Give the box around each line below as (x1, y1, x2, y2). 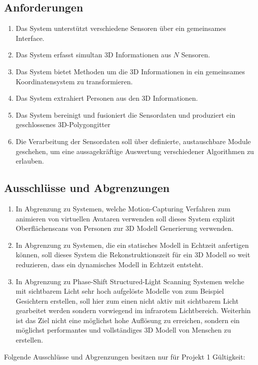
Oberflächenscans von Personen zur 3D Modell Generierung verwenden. (15, 223, 234, 233)
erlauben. (15, 156, 44, 166)
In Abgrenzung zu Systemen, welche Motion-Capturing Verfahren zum (15, 203, 231, 213)
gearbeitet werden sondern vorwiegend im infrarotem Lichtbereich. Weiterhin (15, 305, 251, 316)
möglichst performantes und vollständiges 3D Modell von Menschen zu (15, 325, 231, 335)
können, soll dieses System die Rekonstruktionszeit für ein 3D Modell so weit (15, 249, 251, 260)
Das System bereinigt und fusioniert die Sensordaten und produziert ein (15, 109, 236, 120)
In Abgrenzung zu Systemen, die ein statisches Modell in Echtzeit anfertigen (15, 239, 249, 250)
